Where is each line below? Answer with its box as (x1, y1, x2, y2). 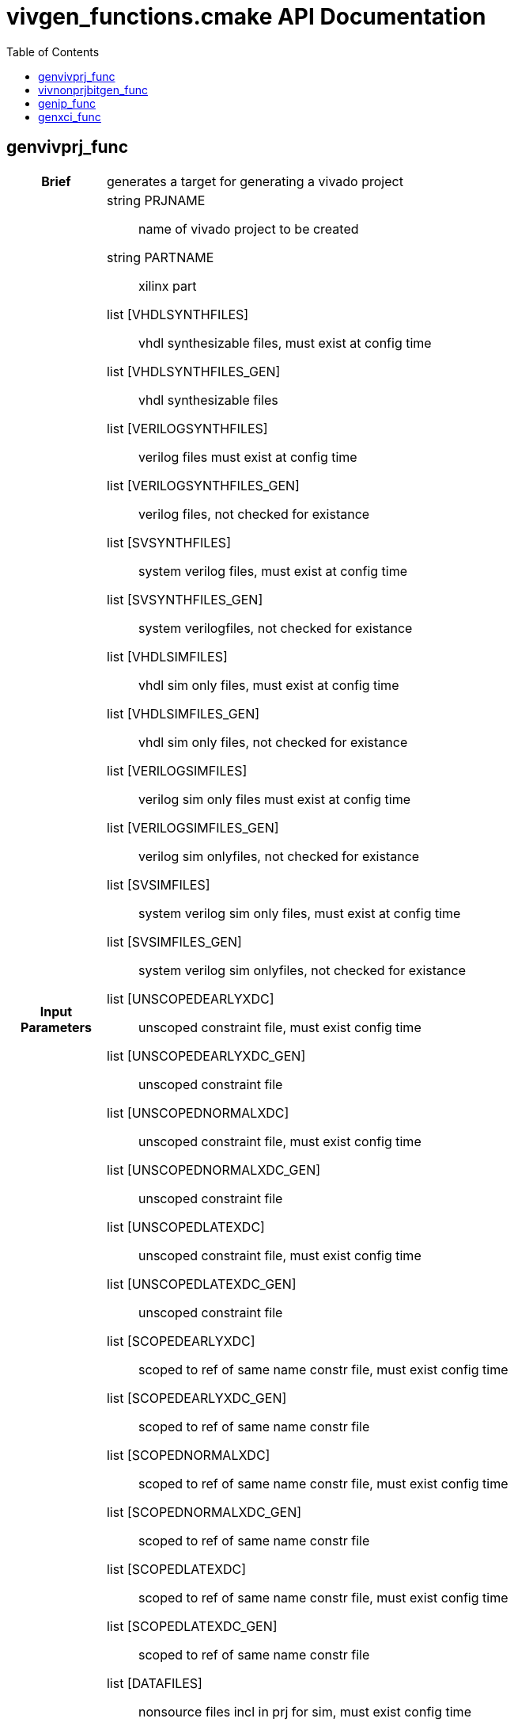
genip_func (38, 96, 96, 110)
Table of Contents (6, 44, 100, 59)
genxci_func (38, 109, 101, 124)
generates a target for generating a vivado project (106, 173, 403, 189)
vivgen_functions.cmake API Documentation (6, 3, 486, 30)
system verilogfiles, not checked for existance (138, 619, 413, 636)
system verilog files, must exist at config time (138, 562, 408, 579)
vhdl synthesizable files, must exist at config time (138, 334, 432, 351)
